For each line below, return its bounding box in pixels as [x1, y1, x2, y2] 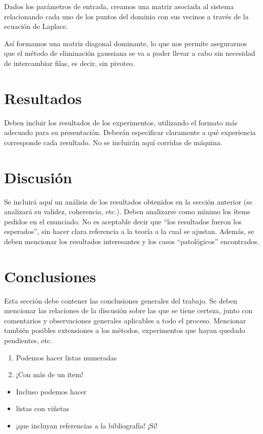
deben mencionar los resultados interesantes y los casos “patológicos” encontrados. [4, 236, 259, 246]
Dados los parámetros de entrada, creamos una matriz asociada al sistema [4, 1, 234, 11]
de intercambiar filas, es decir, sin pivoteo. [4, 57, 135, 68]
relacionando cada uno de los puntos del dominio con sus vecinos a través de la [4, 11, 249, 21]
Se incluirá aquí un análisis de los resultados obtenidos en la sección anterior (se [4, 196, 252, 207]
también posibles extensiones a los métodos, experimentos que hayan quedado [4, 325, 245, 336]
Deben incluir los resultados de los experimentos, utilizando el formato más [4, 117, 238, 127]
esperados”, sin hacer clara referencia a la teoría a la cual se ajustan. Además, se [4, 226, 254, 237]
